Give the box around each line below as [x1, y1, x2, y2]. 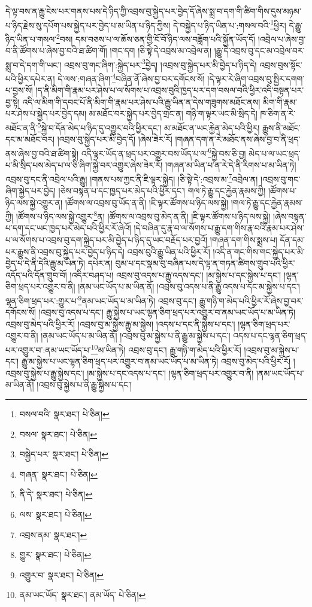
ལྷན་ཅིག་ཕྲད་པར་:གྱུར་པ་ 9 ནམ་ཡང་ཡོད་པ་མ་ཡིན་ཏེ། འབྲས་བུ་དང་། [5, 292, 197, 306]
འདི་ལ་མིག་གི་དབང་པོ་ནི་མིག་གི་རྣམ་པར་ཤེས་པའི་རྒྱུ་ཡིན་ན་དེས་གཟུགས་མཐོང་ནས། [22, 95, 260, 108]
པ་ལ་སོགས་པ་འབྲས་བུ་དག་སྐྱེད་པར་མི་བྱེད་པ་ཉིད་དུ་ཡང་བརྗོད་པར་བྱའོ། [5, 233, 208, 245]
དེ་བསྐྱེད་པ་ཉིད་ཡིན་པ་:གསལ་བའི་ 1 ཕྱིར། [173, 17, 286, 31]
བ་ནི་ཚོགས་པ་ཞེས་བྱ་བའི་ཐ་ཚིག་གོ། [5, 44, 107, 57]
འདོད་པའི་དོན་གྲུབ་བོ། [5, 268, 67, 281]
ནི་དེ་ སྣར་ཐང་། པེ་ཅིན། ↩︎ [19, 488, 93, 500]
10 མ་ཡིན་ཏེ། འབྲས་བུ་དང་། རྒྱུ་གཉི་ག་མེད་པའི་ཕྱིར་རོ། [90, 341, 241, 356]
